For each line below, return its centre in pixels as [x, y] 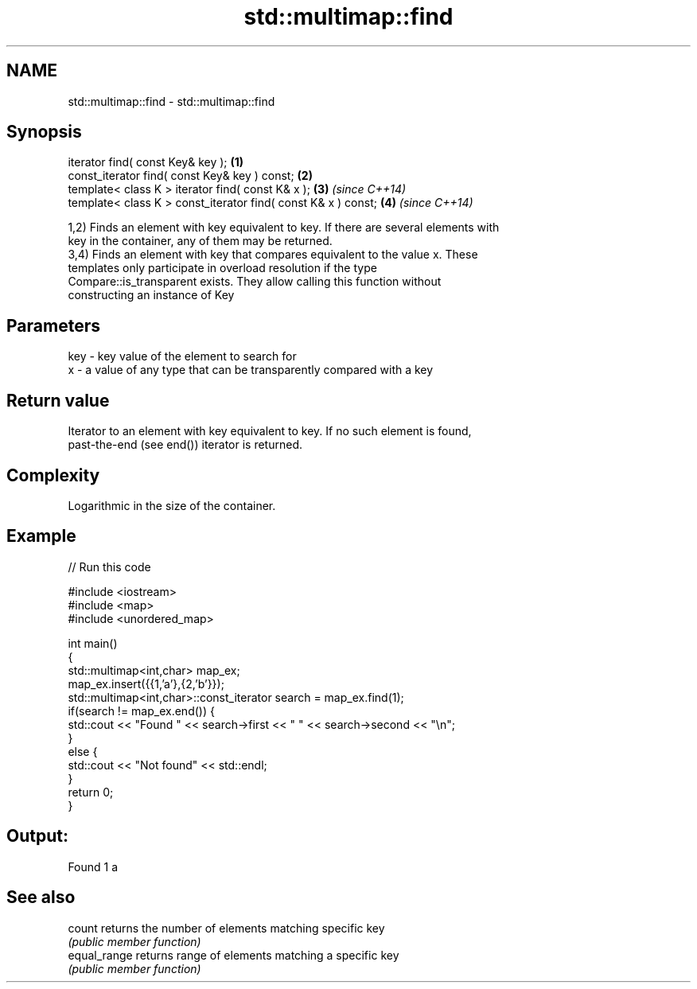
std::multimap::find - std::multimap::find [171, 101]
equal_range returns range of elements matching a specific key [234, 955]
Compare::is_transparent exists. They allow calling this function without [255, 282]
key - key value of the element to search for [182, 356]
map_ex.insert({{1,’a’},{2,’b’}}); [146, 683]
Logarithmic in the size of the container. [172, 505]
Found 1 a [93, 866]
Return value [58, 400]
